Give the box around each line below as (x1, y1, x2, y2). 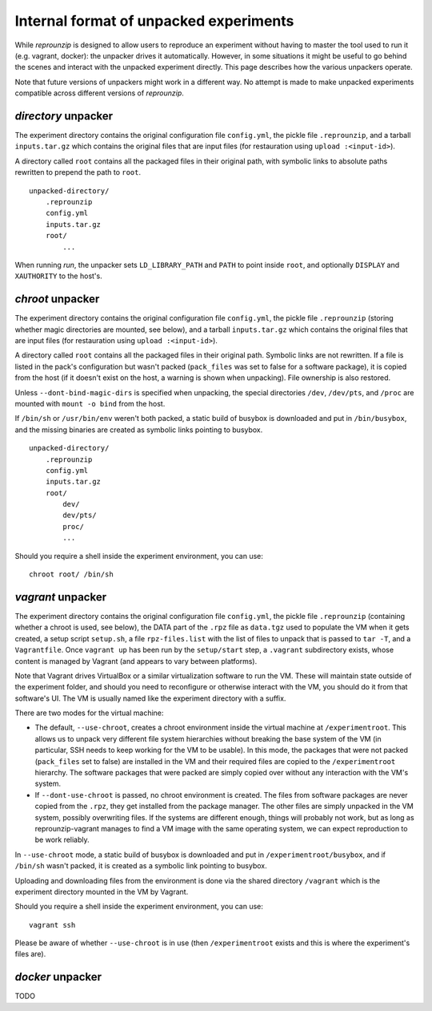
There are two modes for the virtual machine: (14, 708, 164, 718)
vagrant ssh (29, 920, 76, 929)
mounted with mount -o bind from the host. (14, 398, 166, 408)
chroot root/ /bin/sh (29, 570, 114, 579)
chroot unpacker (14, 293, 100, 306)
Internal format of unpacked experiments (14, 12, 294, 30)
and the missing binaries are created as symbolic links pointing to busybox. (14, 425, 263, 435)
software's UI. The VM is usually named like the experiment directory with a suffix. (14, 694, 286, 703)
